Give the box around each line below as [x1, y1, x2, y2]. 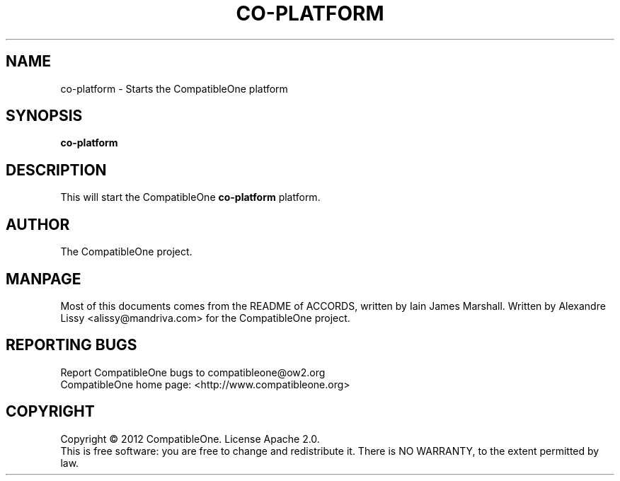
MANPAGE [6, 270, 81, 288]
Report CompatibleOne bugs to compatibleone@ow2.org [60, 366, 326, 378]
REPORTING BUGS [6, 336, 137, 354]
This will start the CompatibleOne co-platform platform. [60, 191, 321, 204]
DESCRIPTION [6, 161, 107, 179]
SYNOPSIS [6, 107, 83, 125]
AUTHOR [6, 215, 70, 233]
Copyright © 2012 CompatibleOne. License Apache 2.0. [60, 432, 320, 445]
